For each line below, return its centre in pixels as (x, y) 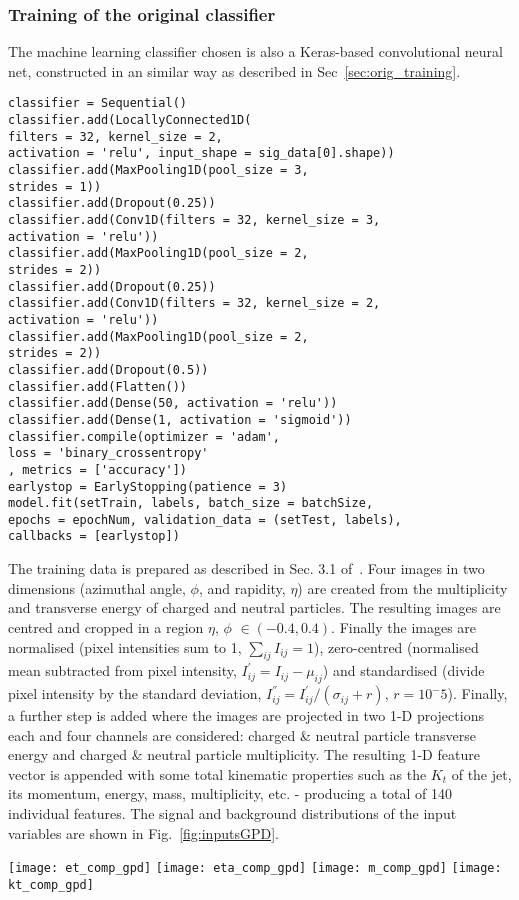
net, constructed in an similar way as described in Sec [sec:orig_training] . (234, 70)
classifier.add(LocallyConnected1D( (130, 120)
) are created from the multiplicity (402, 587)
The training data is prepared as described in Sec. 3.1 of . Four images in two (246, 568)
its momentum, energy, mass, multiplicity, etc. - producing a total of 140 (230, 793)
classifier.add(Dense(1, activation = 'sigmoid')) (180, 419)
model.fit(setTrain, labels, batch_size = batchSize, (191, 503)
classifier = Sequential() (97, 103)
